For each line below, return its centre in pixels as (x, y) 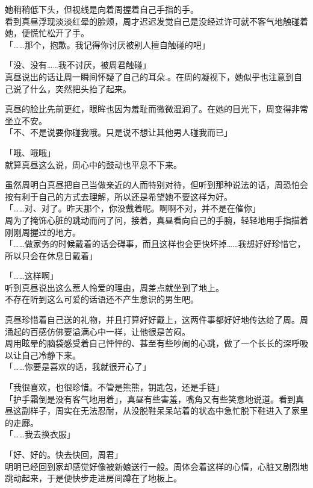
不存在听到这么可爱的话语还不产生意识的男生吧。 (102, 299)
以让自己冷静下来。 (43, 355)
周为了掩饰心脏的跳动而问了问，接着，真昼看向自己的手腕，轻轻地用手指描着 (156, 220)
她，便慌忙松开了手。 (47, 33)
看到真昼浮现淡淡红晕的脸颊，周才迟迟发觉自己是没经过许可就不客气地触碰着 (156, 21)
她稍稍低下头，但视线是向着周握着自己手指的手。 (102, 9)
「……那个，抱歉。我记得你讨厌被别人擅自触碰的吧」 (107, 44)
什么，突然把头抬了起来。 (80, 88)
